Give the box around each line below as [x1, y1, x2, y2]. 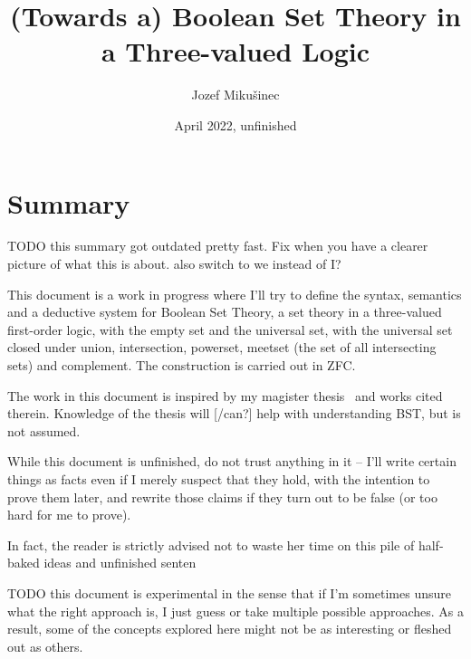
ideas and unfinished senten [43, 553, 197, 572]
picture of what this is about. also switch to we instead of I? [7, 254, 341, 273]
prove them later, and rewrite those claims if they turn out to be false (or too [7, 487, 437, 506]
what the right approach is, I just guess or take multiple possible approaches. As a [7, 601, 464, 620]
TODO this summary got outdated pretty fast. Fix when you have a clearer [7, 236, 428, 255]
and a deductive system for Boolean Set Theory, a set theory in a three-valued [7, 302, 442, 321]
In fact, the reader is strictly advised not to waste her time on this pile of [7, 535, 415, 554]
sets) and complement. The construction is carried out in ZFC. [7, 356, 356, 374]
